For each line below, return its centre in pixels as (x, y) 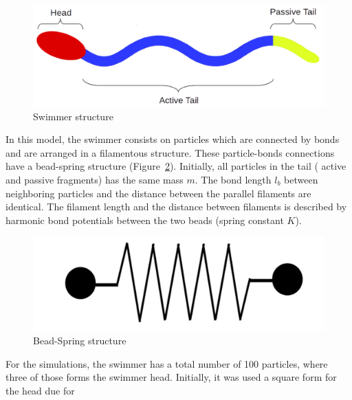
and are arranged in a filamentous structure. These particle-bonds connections (170, 152)
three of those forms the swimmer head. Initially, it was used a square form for (171, 377)
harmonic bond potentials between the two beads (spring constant (145, 220)
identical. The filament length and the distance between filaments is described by (176, 207)
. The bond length (233, 179)
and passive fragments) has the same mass (95, 179)
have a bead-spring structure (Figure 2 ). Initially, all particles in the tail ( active (176, 166)
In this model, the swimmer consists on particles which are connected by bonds (173, 139)
